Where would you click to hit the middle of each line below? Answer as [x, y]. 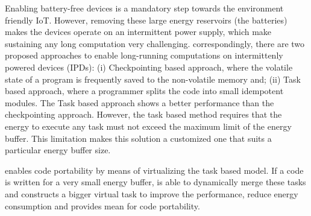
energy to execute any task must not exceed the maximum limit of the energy [148, 126]
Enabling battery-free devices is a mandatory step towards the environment [144, 8]
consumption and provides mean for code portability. [102, 205]
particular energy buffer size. [58, 150]
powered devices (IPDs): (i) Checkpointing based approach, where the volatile [149, 67]
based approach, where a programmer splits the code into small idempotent [144, 91]
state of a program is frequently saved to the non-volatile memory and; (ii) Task [153, 79]
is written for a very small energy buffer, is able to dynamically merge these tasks [155, 182]
